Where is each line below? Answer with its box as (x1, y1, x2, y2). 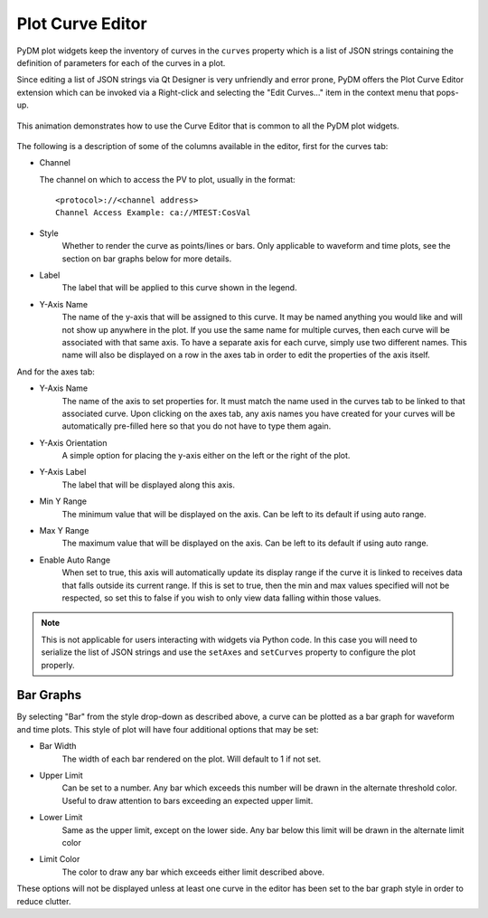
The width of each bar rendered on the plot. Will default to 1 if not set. (61, 753, 322, 764)
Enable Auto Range (39, 554, 111, 565)
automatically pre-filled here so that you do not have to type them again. (61, 421, 332, 431)
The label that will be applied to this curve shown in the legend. (61, 282, 297, 293)
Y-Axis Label (39, 467, 87, 478)
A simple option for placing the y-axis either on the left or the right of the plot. (61, 450, 351, 461)
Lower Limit (39, 812, 83, 823)
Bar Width (39, 741, 77, 752)
